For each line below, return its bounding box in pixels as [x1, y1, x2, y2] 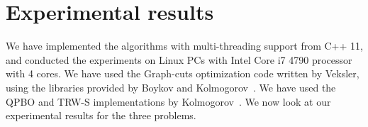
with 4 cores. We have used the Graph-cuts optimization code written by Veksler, [6, 66, 359, 81]
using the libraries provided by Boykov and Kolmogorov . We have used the [6, 79, 336, 94]
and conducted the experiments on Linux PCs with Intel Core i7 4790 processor [6, 52, 352, 67]
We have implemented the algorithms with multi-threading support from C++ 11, [6, 38, 363, 53]
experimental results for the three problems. [6, 108, 196, 123]
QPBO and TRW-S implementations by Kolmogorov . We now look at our [6, 94, 331, 109]
